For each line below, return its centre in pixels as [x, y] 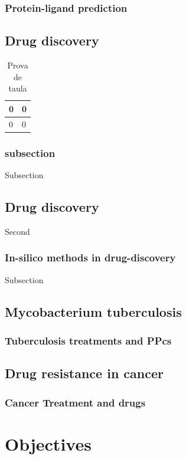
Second [17, 231]
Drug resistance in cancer [84, 373]
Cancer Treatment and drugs [75, 402]
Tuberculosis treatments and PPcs [88, 340]
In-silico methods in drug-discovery [90, 258]
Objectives [48, 443]
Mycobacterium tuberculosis [93, 311]
